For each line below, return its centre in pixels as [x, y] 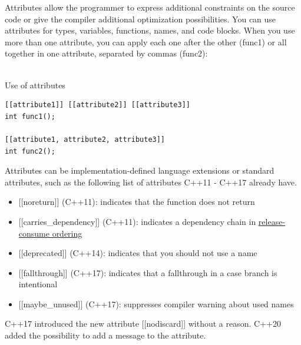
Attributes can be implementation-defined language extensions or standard [140, 170]
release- [272, 221]
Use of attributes [35, 84]
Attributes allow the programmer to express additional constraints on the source [150, 7]
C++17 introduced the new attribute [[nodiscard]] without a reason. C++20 [143, 324]
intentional [38, 284]
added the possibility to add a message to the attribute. [105, 335]
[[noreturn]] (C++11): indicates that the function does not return [137, 202]
